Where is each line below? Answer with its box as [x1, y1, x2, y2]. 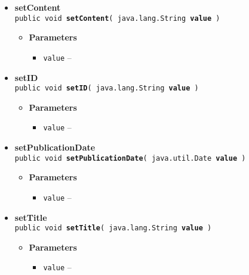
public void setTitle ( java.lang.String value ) [14, 224, 212, 233]
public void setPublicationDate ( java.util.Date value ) [14, 154, 246, 162]
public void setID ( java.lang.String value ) [14, 84, 199, 93]
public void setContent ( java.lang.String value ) [14, 14, 220, 23]
